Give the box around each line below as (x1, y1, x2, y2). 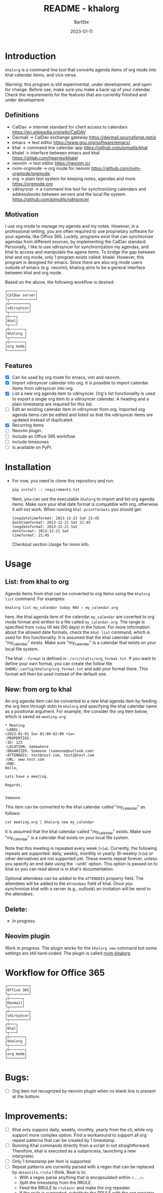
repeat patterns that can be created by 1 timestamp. (12, 1137, 116, 1143)
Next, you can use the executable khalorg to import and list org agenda (12, 496, 155, 502)
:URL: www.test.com (5, 757, 45, 762)
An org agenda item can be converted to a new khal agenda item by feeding (5, 698, 157, 704)
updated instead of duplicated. (12, 417, 74, 423)
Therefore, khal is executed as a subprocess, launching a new (12, 1148, 136, 1154)
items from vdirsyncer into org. (12, 385, 74, 391)
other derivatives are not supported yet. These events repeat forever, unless (5, 856, 158, 862)
